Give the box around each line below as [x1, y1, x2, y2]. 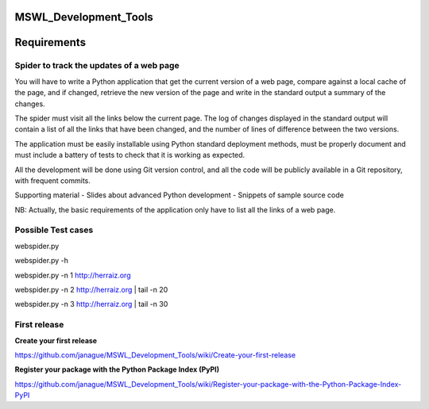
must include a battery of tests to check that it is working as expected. [14, 151, 245, 160]
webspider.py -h [14, 256, 69, 266]
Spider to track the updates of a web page [14, 60, 180, 71]
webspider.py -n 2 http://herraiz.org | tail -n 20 [14, 285, 168, 294]
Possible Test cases [14, 224, 94, 235]
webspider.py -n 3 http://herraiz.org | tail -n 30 [14, 300, 168, 309]
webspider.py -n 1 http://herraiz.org [14, 270, 131, 280]
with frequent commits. [14, 175, 91, 185]
